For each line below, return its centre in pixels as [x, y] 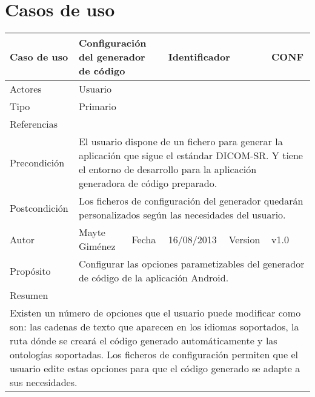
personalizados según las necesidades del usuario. [182, 215]
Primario [97, 107]
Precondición [37, 162]
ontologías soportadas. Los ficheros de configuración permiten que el [154, 355]
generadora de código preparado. [148, 183]
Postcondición [39, 208]
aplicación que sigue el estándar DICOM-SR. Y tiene [191, 156]
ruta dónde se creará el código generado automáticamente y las [144, 341]
